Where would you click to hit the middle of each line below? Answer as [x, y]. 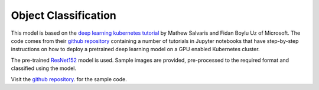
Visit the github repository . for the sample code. [69, 79]
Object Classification [64, 15]
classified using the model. [44, 68]
